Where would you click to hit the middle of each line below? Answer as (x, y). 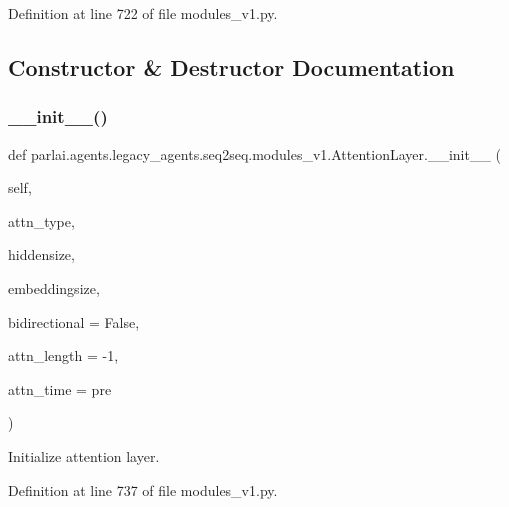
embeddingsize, (54, 287)
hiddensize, (41, 254)
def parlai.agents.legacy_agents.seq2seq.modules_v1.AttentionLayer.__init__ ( (255, 153)
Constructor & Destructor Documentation (231, 66)
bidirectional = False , (74, 321)
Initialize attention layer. (84, 455)
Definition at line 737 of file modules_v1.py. (143, 489)
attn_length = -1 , (63, 355)
